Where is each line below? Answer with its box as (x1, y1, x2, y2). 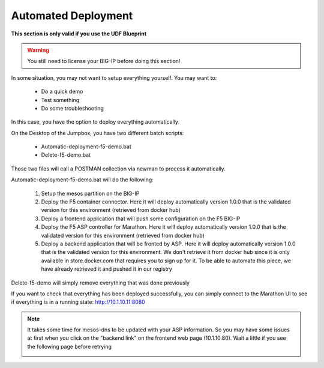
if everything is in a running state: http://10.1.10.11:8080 (11, 298, 145, 306)
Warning (27, 46, 49, 53)
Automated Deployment (11, 9, 133, 22)
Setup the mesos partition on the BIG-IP (41, 190, 140, 197)
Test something (41, 96, 80, 103)
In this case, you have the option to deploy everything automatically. (11, 118, 180, 125)
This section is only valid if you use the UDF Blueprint (11, 30, 147, 37)
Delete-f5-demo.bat (41, 151, 91, 158)
